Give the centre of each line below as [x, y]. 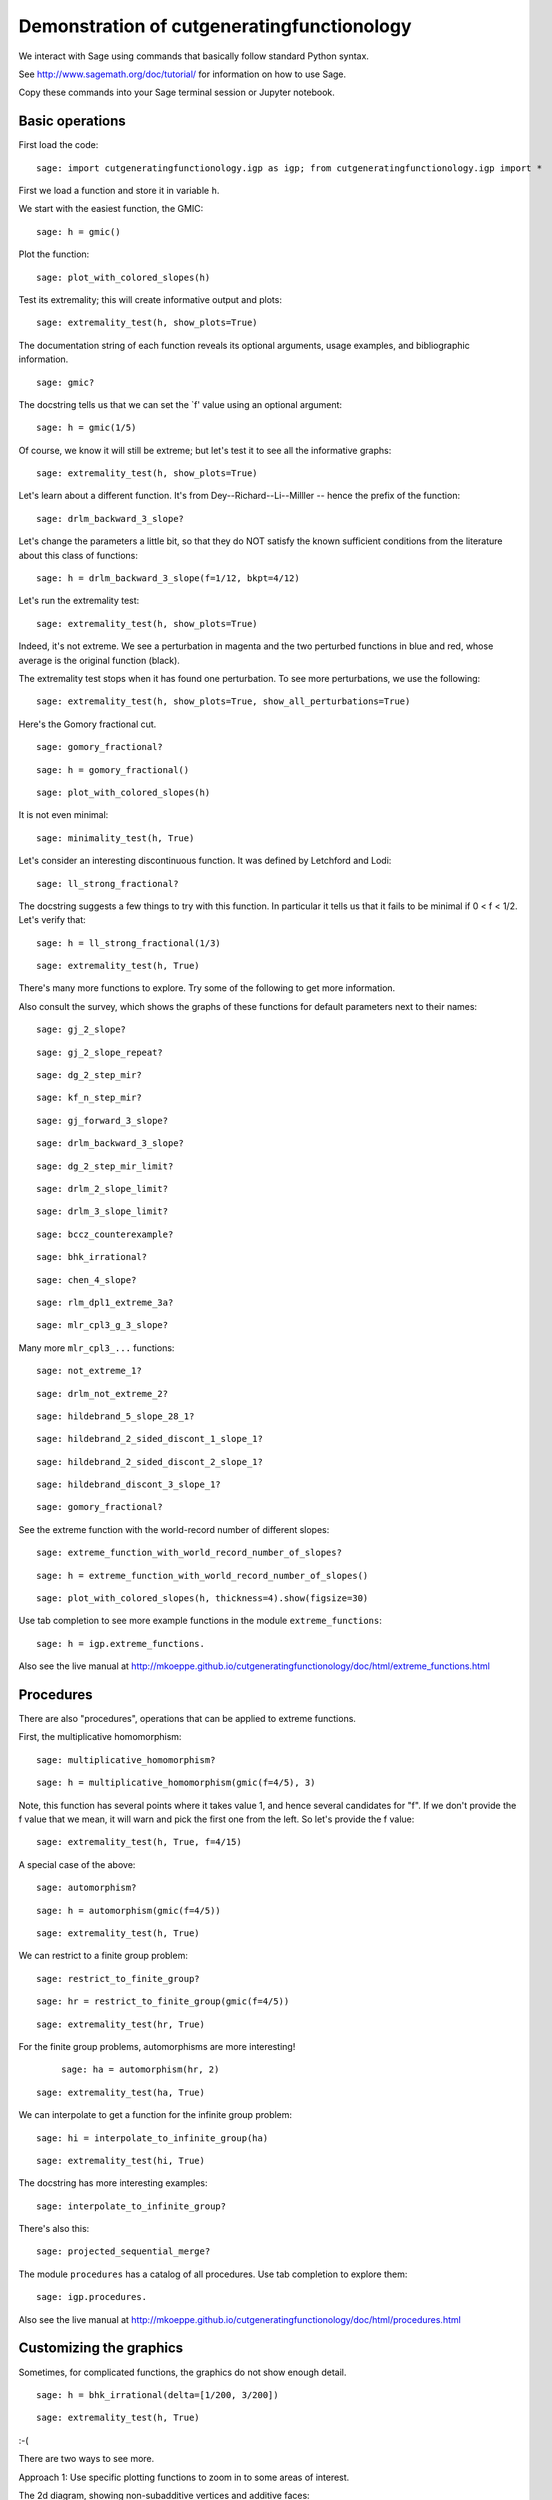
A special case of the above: [77, 1864]
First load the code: [58, 145]
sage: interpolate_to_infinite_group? [131, 2206]
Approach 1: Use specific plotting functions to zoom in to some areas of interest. [184, 2477]
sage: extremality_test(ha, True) [120, 2092]
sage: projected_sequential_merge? [123, 2251]
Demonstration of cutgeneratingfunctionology [215, 26]
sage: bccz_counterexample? [105, 1234]
